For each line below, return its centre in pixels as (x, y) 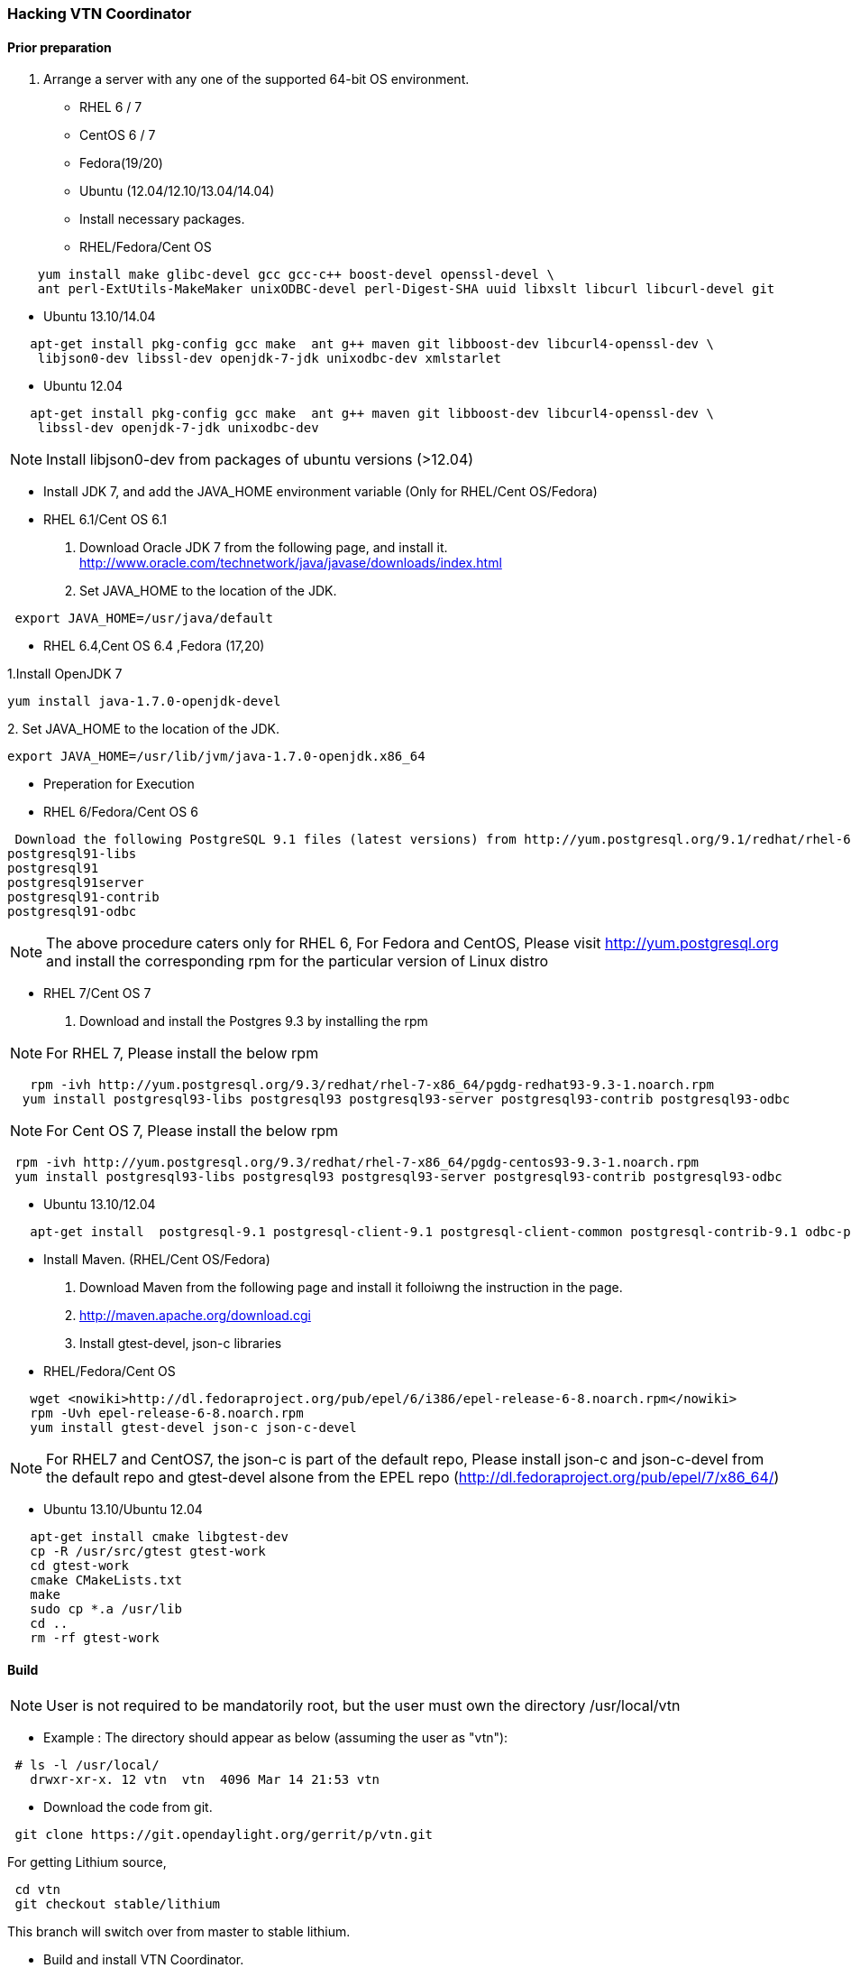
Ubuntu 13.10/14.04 (100, 317)
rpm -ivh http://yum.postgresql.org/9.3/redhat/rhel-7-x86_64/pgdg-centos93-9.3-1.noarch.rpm (357, 1163)
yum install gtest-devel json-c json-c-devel (193, 1428)
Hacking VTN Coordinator (100, 14)
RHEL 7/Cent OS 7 (97, 993)
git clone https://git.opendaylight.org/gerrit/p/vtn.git (224, 1835)
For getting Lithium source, (87, 1862)
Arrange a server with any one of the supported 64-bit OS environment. (256, 79)
